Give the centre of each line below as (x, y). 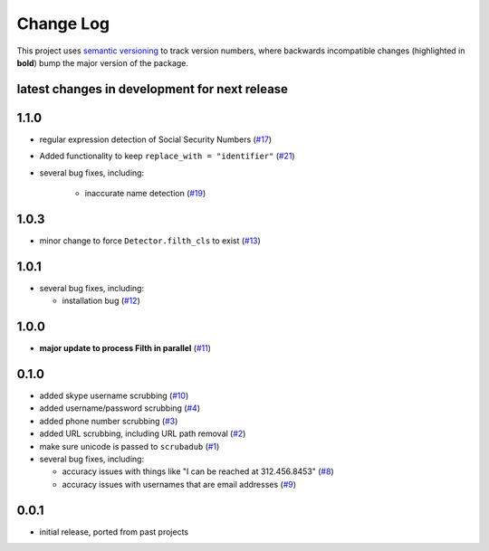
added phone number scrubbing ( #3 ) (109, 421)
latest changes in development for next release (153, 89)
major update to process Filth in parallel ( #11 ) (125, 348)
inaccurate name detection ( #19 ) (145, 194)
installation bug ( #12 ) (101, 301)
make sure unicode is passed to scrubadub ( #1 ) (129, 446)
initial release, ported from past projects (114, 532)
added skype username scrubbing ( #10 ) (114, 396)
